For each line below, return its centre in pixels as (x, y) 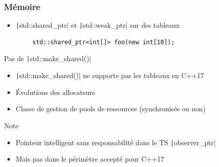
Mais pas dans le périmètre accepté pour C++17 (90, 159)
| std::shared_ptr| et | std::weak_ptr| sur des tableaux (98, 25)
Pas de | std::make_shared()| (48, 58)
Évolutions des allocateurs (55, 92)
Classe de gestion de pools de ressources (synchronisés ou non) (110, 109)
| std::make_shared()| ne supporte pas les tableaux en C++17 (110, 75)
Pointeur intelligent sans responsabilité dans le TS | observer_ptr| (116, 142)
